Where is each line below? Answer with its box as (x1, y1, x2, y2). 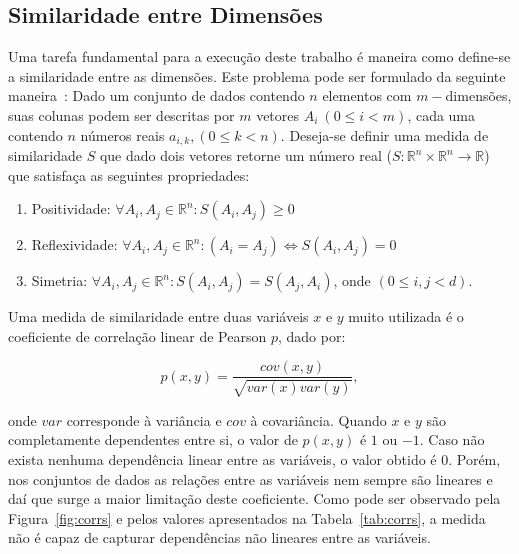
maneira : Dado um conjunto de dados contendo (8, 85, 305, 106)
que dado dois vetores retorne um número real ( (99, 145, 392, 166)
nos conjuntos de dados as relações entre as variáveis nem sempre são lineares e (8, 468, 493, 489)
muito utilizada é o (348, 306, 464, 327)
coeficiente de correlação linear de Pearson (8, 325, 267, 346)
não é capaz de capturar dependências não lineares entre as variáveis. (8, 527, 431, 548)
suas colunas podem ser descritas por (8, 104, 235, 125)
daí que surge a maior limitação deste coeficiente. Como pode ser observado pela (8, 488, 501, 509)
